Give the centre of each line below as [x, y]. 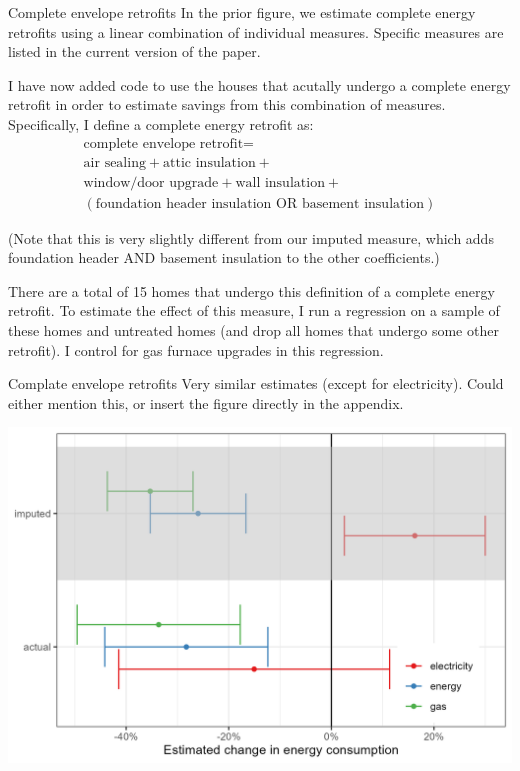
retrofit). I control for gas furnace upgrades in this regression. [196, 349]
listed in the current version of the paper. [134, 51]
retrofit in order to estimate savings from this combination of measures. [227, 104]
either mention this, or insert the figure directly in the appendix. [206, 402]
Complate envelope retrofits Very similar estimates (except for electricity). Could [256, 383]
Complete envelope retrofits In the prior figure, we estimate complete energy [242, 12]
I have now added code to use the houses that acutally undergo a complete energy [259, 84]
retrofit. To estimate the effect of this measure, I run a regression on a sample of [254, 310]
